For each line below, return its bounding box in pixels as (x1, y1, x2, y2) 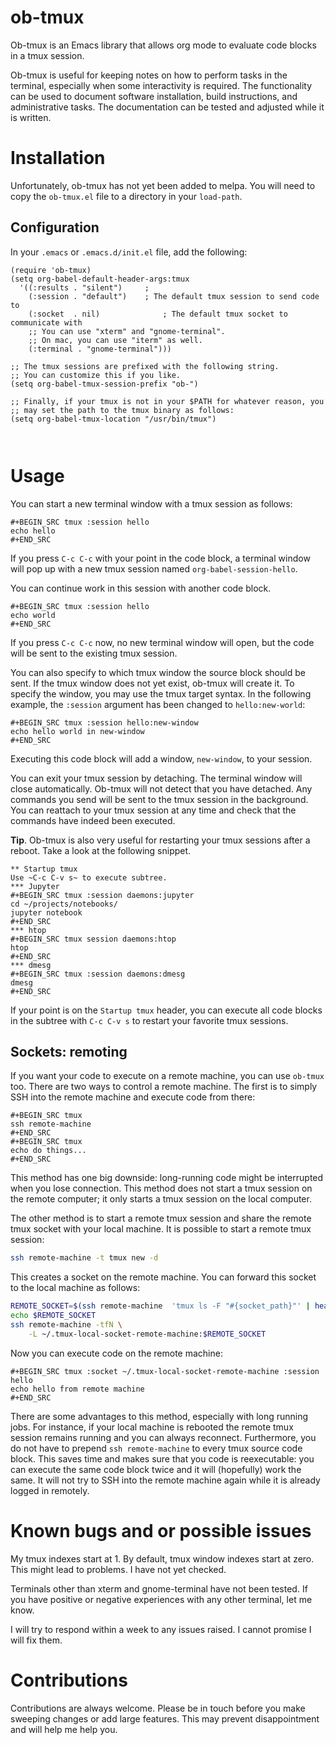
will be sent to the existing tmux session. (10, 647, 178, 659)
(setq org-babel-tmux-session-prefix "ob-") (10, 379, 199, 389)
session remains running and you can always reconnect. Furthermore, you (10, 1431, 317, 1443)
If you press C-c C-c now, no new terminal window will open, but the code (10, 636, 315, 648)
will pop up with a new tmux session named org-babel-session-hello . (10, 562, 298, 575)
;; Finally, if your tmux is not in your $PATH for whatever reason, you (10, 396, 325, 406)
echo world (10, 610, 56, 620)
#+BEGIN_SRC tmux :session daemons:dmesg (10, 969, 186, 979)
